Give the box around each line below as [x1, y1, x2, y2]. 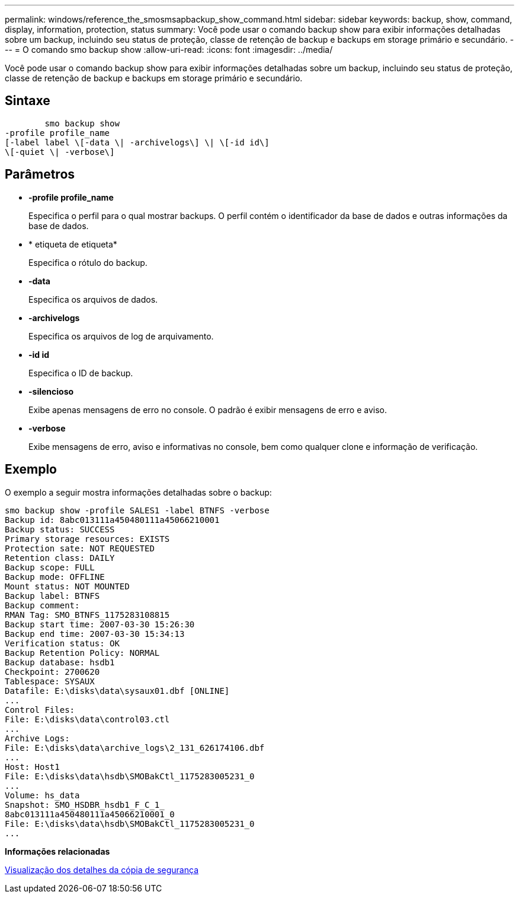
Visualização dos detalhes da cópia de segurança [5, 864, 198, 875]
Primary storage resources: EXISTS [5, 534, 170, 544]
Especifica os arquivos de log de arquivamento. [28, 331, 214, 341]
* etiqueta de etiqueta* [28, 239, 117, 249]
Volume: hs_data [5, 790, 80, 800]
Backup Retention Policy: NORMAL [5, 648, 160, 658]
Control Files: [5, 705, 75, 715]
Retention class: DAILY [5, 553, 115, 563]
